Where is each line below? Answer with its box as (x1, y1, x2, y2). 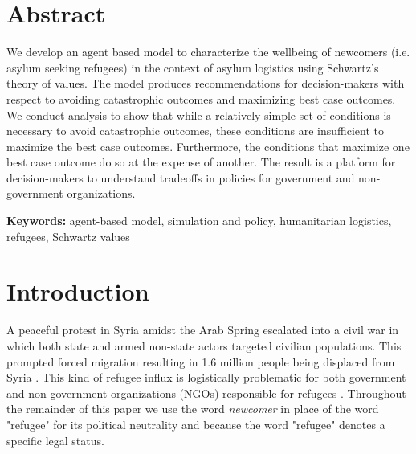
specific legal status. (6, 432, 104, 448)
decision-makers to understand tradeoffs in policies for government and (6, 169, 355, 186)
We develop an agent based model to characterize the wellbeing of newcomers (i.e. (6, 43, 410, 60)
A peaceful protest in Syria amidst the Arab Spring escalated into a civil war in (6, 321, 399, 338)
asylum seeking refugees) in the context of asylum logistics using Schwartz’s (6, 59, 379, 76)
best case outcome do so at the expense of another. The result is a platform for (6, 153, 396, 170)
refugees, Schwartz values (6, 227, 130, 244)
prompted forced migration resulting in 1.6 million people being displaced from (6, 353, 395, 370)
